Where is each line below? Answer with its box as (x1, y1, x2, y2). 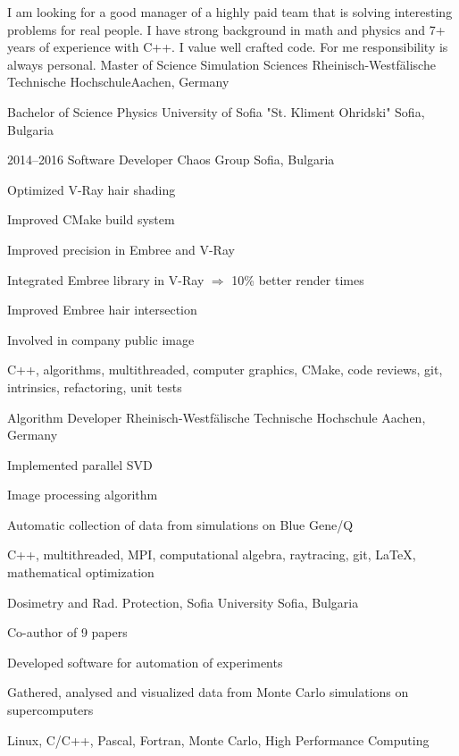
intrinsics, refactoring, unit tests (7, 377, 182, 396)
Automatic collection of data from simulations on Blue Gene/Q (7, 515, 354, 533)
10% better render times (231, 270, 364, 289)
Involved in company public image (7, 330, 195, 349)
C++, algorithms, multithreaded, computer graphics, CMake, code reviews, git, (7, 360, 443, 379)
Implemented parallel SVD (7, 455, 153, 474)
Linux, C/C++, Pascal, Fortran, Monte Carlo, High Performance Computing (7, 730, 430, 749)
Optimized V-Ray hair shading (7, 180, 176, 198)
